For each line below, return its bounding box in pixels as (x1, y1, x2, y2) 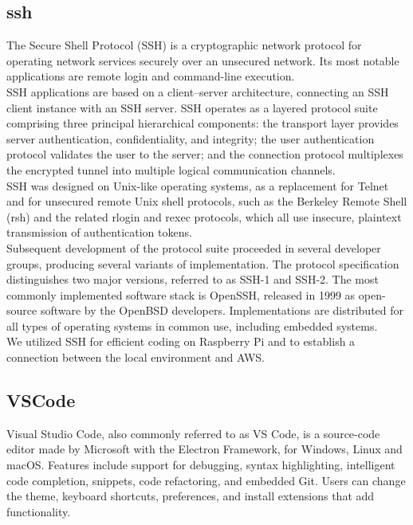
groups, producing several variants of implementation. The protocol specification (6, 255, 399, 272)
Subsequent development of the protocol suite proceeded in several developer (6, 239, 381, 256)
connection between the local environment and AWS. (6, 349, 265, 366)
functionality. (6, 503, 71, 519)
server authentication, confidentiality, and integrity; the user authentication (6, 130, 375, 147)
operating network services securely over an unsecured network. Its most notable (6, 52, 399, 69)
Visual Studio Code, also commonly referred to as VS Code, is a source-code (6, 425, 380, 441)
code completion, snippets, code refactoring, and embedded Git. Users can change (6, 472, 406, 488)
